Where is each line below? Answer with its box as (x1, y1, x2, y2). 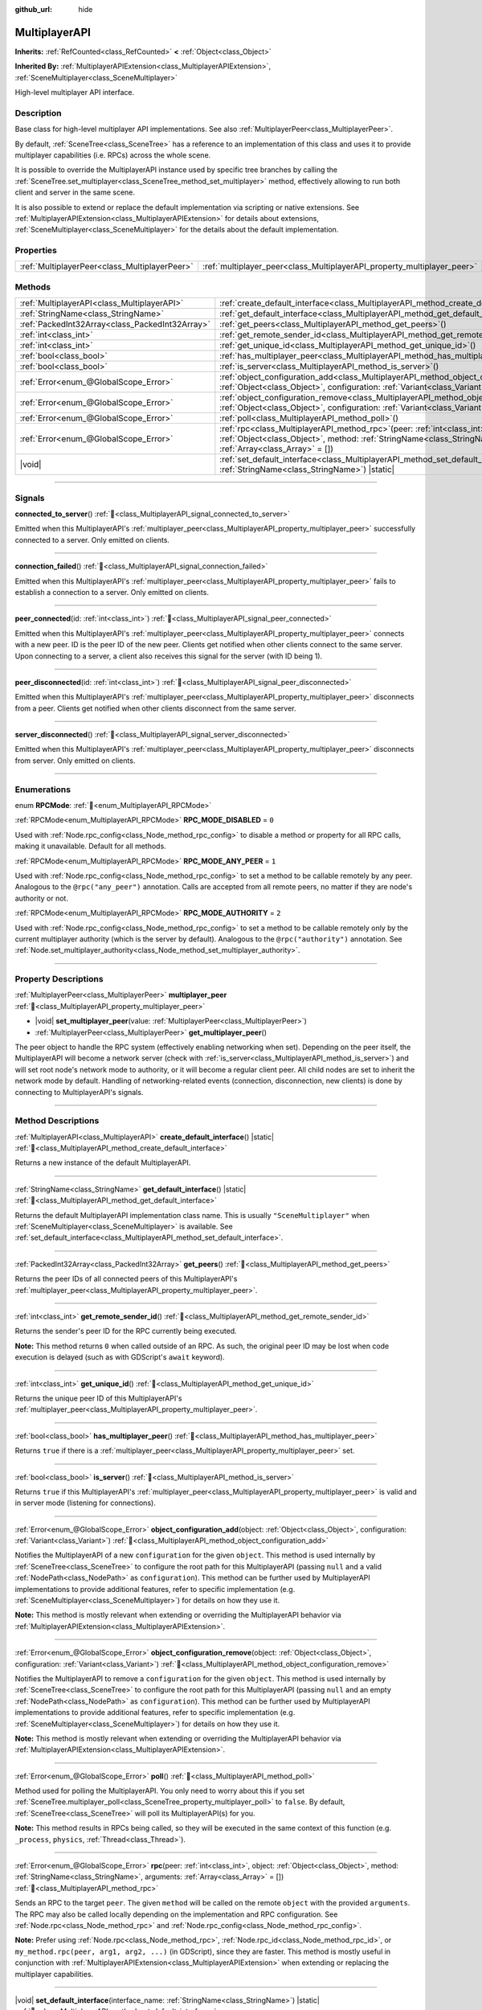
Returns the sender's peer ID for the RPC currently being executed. (14, 1327, 237, 1336)
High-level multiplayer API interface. (14, 88, 135, 97)
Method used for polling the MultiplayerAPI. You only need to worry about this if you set (14, 1786, 305, 1796)
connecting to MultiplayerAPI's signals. (14, 1087, 144, 1097)
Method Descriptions (14, 1115, 100, 1126)
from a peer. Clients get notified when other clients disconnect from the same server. (14, 703, 296, 713)
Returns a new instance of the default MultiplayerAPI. (14, 1158, 191, 1167)
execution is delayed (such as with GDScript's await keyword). (14, 1352, 225, 1362)
